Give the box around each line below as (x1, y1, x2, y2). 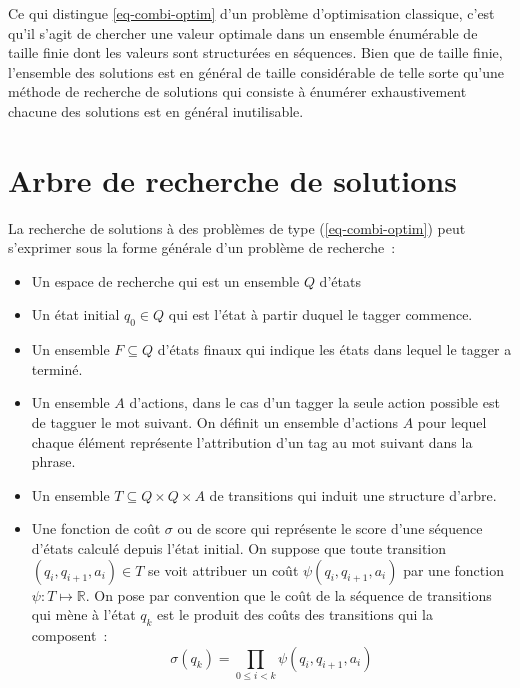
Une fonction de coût (31, 518, 161, 539)
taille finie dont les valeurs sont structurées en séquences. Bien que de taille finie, (8, 42, 503, 63)
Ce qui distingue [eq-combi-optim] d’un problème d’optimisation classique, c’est (8, 3, 495, 23)
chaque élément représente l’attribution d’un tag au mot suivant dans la (31, 431, 473, 452)
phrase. (31, 451, 76, 472)
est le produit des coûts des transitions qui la (157, 604, 433, 625)
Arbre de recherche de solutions (8, 159, 457, 200)
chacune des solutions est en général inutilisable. (8, 100, 304, 121)
